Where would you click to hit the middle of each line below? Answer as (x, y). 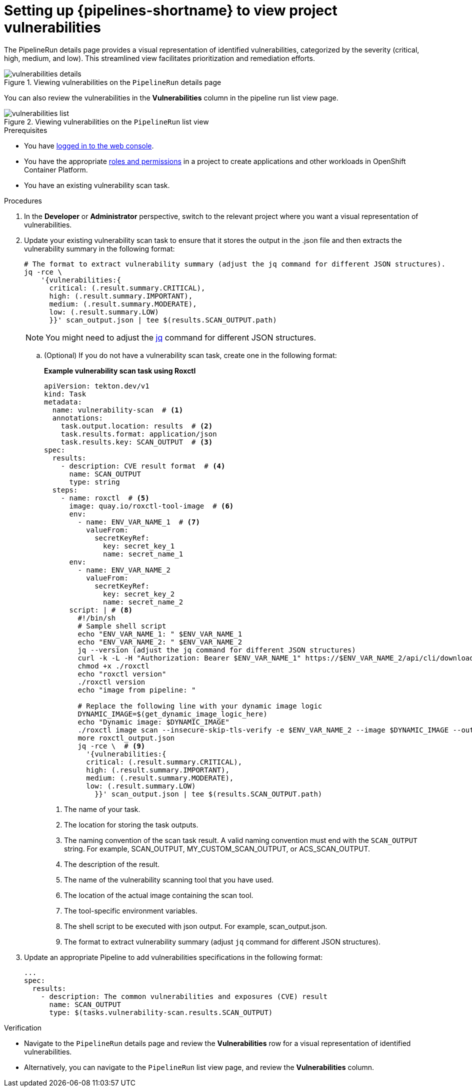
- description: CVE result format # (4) (143, 466)
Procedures (23, 200)
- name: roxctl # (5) (105, 498)
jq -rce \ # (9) (111, 746)
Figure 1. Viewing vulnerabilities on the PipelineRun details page (113, 82)
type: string (94, 482)
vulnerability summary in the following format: (99, 248)
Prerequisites (26, 130)
